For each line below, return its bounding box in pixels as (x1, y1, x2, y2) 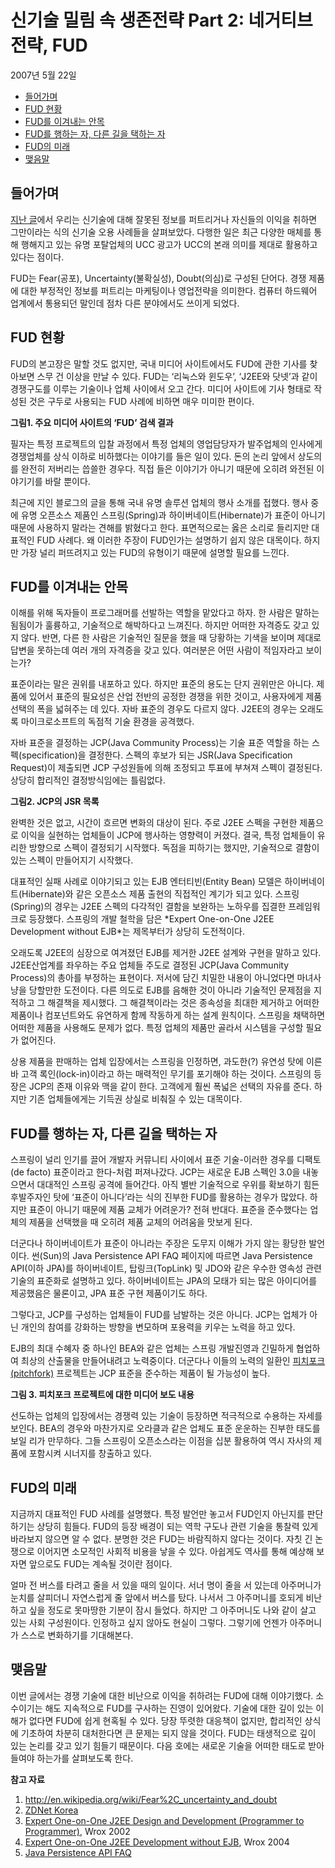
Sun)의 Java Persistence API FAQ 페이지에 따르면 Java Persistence (42, 1250, 313, 1262)
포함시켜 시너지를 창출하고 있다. (28, 1447, 152, 1460)
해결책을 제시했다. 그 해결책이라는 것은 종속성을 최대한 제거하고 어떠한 (47, 997, 320, 1009)
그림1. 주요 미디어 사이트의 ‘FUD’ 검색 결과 (10, 416, 174, 428)
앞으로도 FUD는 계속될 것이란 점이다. (28, 1558, 173, 1570)
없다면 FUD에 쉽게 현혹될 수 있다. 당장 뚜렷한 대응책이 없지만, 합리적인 (28, 1714, 303, 1726)
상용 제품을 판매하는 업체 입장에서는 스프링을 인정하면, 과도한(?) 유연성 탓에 (10, 1056, 304, 1068)
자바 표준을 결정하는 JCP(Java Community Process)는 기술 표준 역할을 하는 (10, 737, 310, 749)
